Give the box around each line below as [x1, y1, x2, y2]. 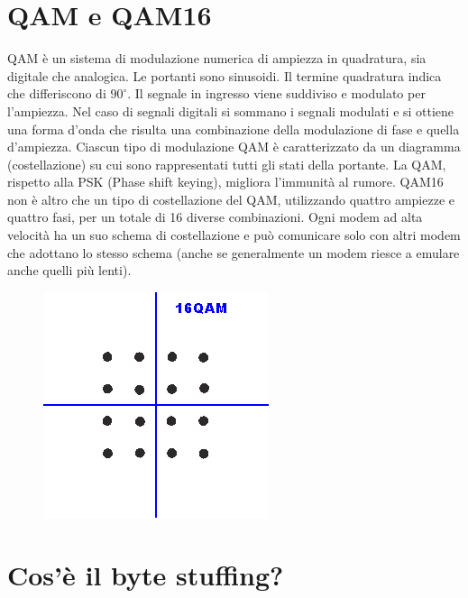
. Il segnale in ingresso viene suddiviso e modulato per [127, 84, 426, 103]
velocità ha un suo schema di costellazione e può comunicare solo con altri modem [7, 225, 461, 244]
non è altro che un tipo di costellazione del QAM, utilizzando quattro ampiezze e [7, 189, 454, 208]
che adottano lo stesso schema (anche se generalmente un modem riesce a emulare [7, 243, 460, 262]
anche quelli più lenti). [7, 261, 132, 280]
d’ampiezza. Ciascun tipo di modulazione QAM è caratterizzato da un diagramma [7, 137, 461, 156]
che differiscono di [7, 84, 106, 103]
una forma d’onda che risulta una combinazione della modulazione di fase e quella [7, 119, 460, 138]
